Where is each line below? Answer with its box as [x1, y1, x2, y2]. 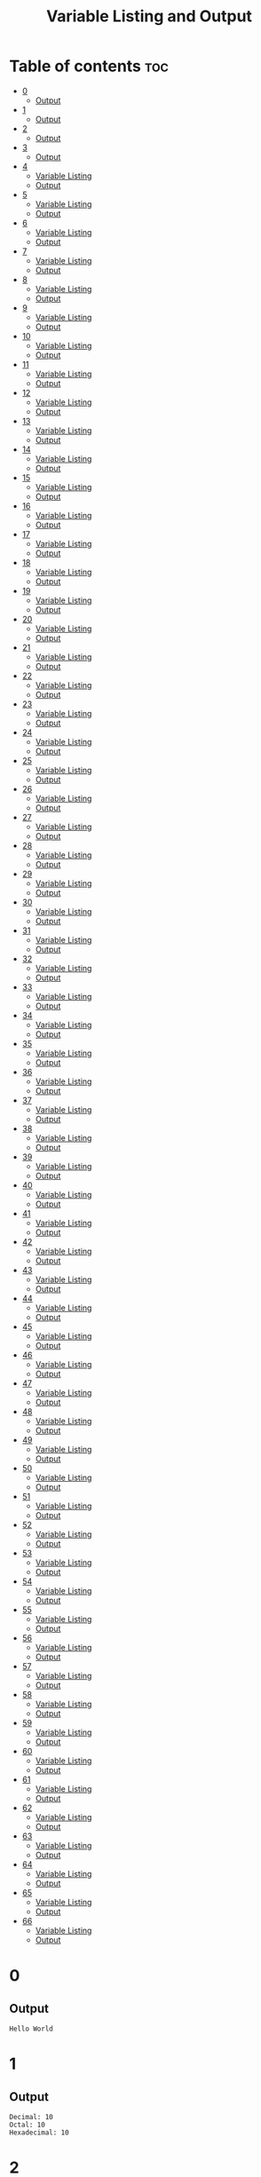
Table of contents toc [9, 56, 169, 76]
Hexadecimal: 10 [9, 2128, 69, 2137]
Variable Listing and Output [45, 6, 253, 27]
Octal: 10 [9, 2120, 46, 2129]
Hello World [9, 2024, 53, 2033]
